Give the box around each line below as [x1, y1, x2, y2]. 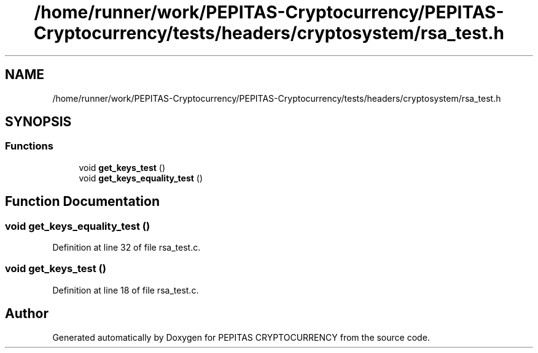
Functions [5, 140, 53, 153]
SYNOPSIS [5, 114, 72, 130]
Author [5, 306, 49, 322]
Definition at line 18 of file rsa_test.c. [52, 284, 199, 295]
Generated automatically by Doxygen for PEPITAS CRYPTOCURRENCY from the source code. [52, 332, 430, 343]
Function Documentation [5, 194, 160, 210]
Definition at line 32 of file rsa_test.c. [52, 242, 201, 253]
